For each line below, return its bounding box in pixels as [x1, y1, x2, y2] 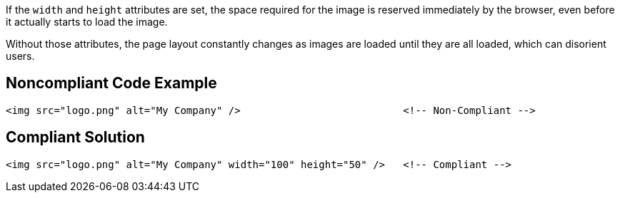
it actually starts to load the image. [6, 16, 168, 28]
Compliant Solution [6, 128, 145, 147]
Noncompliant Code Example [6, 74, 217, 93]
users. [6, 50, 35, 62]
